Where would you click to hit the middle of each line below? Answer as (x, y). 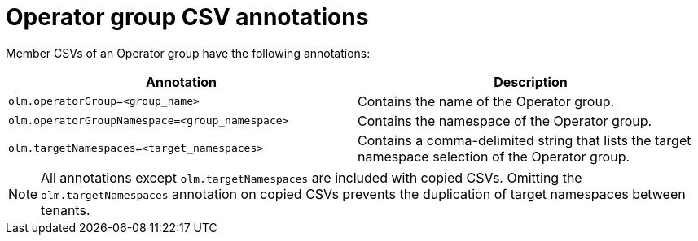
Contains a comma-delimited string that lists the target (525, 140)
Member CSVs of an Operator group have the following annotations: (188, 53)
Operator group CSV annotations (187, 17)
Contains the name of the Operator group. (486, 101)
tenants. (66, 210)
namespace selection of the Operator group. (494, 156)
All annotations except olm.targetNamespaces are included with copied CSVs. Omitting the (312, 177)
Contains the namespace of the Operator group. (505, 120)
